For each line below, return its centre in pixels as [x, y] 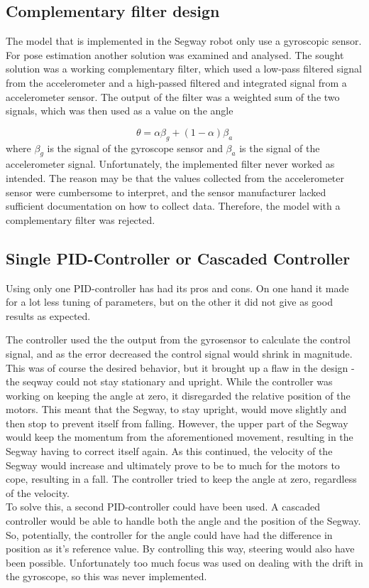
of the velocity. [38, 492]
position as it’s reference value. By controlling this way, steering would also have [180, 549]
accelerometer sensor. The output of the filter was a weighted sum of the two [173, 96]
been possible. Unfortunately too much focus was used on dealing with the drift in [184, 562]
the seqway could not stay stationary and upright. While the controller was [169, 381]
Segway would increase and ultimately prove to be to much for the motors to [173, 465]
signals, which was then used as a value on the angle [120, 111]
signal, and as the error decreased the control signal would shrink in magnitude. [179, 353]
